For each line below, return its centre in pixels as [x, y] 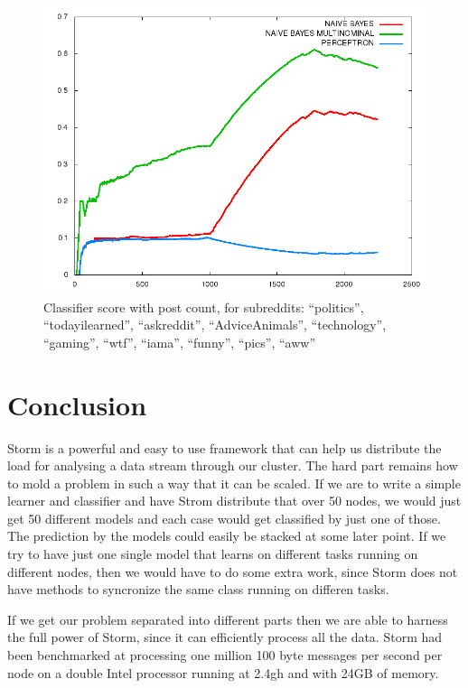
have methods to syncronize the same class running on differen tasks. [198, 589]
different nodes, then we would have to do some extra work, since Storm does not [233, 571]
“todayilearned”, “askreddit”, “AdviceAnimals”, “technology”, [215, 325]
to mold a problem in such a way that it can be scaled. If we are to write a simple [234, 483]
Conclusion [77, 404]
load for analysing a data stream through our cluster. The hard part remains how [233, 465]
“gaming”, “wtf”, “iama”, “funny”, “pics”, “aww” [180, 342]
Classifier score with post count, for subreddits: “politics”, [204, 307]
